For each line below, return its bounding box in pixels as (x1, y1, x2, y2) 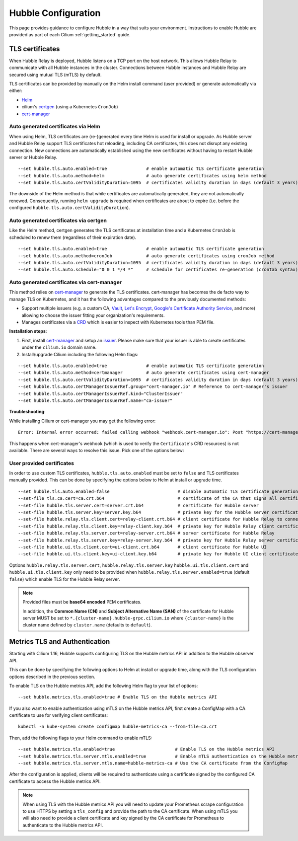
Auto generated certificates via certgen (9, 217, 107, 224)
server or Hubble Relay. (9, 154, 58, 160)
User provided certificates (9, 459, 74, 466)
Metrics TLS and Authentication (9, 637, 110, 646)
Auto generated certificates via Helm (9, 123, 100, 130)
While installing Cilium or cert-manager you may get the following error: (9, 418, 156, 424)
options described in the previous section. (9, 674, 95, 680)
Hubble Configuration (9, 7, 101, 18)
